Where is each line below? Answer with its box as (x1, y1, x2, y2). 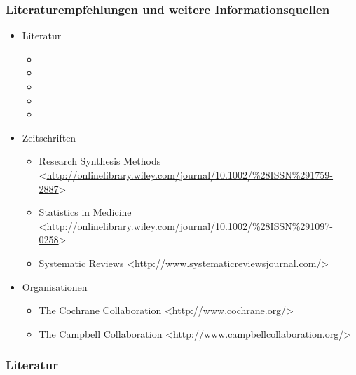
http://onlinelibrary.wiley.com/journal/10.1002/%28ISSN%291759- (46, 167, 334, 182)
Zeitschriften (22, 130, 76, 144)
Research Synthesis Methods (39, 154, 161, 168)
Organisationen (22, 279, 88, 294)
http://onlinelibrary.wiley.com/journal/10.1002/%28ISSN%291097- (46, 218, 334, 233)
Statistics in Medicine (39, 205, 132, 219)
